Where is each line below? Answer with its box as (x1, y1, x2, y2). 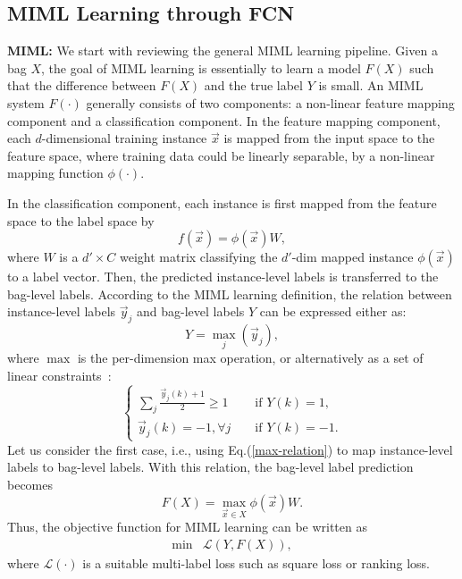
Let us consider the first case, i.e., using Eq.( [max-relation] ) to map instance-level (7, 440, 453, 458)
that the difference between (7, 76, 156, 95)
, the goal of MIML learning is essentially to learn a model (41, 58, 361, 77)
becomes (7, 474, 54, 493)
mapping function (7, 164, 104, 182)
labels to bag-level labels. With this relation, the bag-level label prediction (7, 457, 414, 476)
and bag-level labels (137, 302, 245, 321)
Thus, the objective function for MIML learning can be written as (7, 517, 367, 536)
